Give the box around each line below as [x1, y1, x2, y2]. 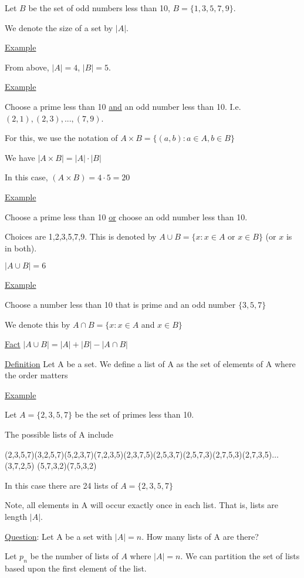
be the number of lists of [30, 550, 119, 562]
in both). [5, 241, 37, 254]
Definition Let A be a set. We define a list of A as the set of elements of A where [5, 357, 296, 369]
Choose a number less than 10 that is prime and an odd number [5, 298, 236, 310]
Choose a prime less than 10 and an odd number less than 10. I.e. [5, 100, 241, 112]
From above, [5, 61, 49, 73]
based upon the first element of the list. [5, 562, 147, 574]
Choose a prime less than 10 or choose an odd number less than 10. [5, 210, 248, 223]
